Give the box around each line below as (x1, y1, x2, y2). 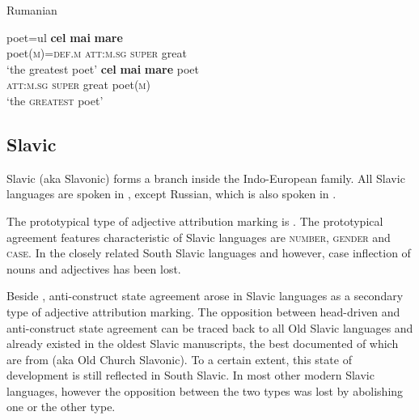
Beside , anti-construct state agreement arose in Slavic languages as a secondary (6, 287, 404, 304)
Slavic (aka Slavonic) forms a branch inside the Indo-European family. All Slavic (6, 169, 405, 186)
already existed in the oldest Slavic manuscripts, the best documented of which (6, 335, 399, 352)
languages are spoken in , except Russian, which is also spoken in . (6, 185, 336, 202)
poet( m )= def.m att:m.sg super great (6, 45, 187, 62)
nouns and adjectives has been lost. (6, 260, 181, 277)
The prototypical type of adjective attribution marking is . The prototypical (6, 212, 383, 229)
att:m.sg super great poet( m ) (6, 76, 150, 93)
